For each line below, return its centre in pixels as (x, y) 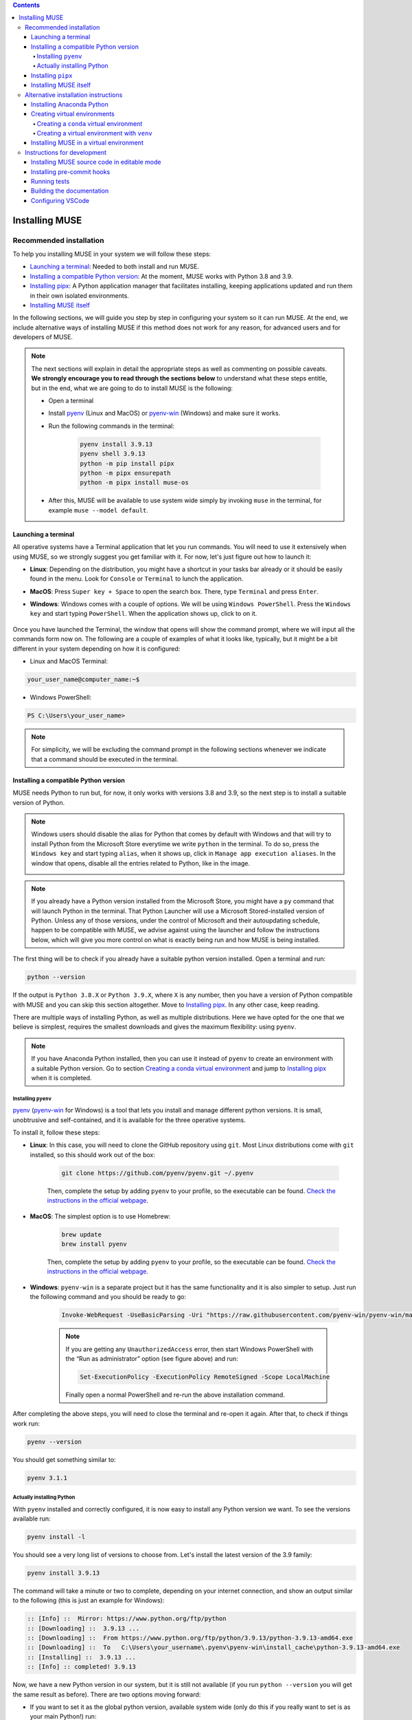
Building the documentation (70, 191)
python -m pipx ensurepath (125, 473)
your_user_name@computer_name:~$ (83, 680)
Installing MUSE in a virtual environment (87, 143)
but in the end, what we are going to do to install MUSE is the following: (132, 388)
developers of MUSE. (43, 337)
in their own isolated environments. (80, 295)
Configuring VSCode (60, 200)
